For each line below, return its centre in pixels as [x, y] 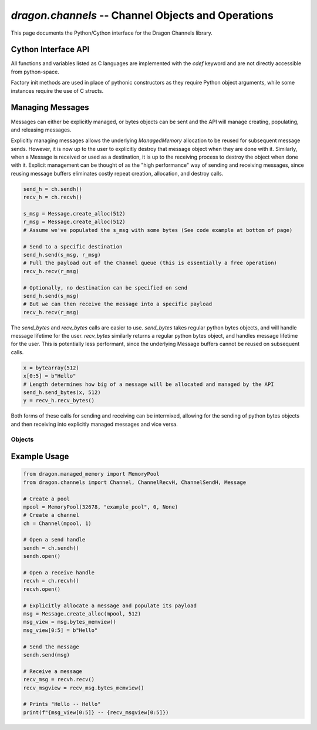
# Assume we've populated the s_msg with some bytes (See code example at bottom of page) [158, 230]
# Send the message [51, 647]
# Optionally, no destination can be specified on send [105, 287]
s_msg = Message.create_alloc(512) [74, 214]
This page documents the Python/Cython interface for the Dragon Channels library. [112, 33]
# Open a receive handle [59, 573]
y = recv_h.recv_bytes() [59, 401]
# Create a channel [51, 515]
